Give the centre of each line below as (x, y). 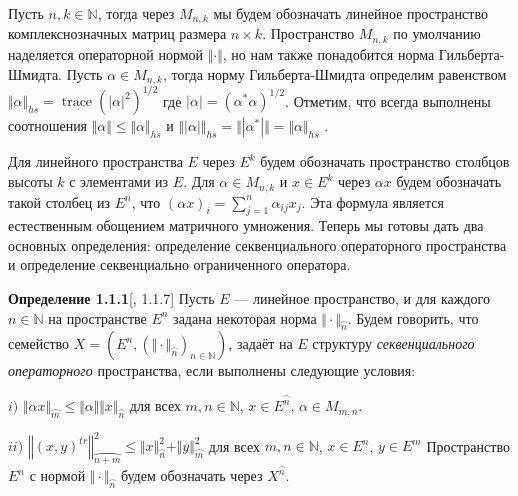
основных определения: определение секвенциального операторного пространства (257, 244)
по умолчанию (437, 33)
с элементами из (119, 181)
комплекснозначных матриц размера (117, 33)
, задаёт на (260, 343)
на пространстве (97, 317)
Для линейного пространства (95, 161)
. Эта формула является (372, 201)
